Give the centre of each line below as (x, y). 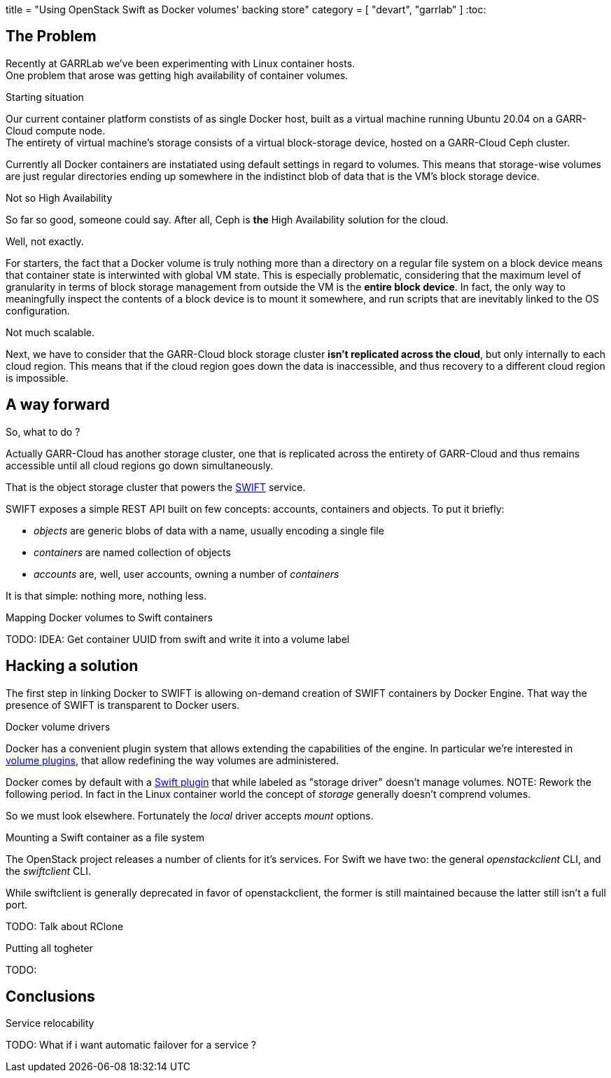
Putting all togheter (49, 948)
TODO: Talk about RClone (65, 926)
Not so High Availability (59, 198)
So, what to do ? (43, 431)
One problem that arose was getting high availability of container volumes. (177, 75)
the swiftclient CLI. (49, 871)
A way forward (58, 405)
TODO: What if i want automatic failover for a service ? (131, 1045)
